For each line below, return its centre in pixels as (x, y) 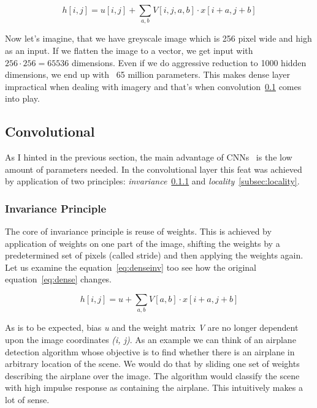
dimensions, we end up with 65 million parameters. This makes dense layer (147, 74)
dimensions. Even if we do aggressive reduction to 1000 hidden (189, 62)
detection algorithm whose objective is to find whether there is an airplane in (150, 351)
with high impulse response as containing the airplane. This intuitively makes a (154, 387)
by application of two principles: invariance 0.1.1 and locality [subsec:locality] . (152, 181)
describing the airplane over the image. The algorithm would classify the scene (152, 375)
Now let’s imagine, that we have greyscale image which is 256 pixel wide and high (158, 38)
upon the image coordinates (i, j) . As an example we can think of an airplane (151, 339)
